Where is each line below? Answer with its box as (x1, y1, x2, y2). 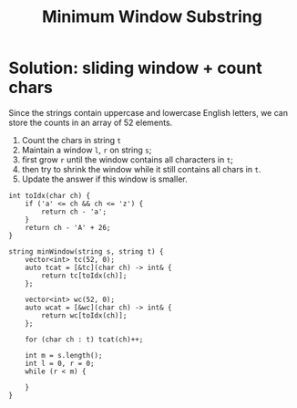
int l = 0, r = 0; (25, 359, 95, 368)
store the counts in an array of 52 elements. (8, 117, 173, 128)
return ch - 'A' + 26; (25, 223, 111, 232)
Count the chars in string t (21, 134, 122, 145)
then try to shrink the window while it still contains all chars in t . (21, 163, 261, 174)
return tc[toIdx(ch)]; (41, 271, 128, 280)
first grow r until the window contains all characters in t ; (21, 153, 234, 165)
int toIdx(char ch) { (8, 191, 91, 200)
